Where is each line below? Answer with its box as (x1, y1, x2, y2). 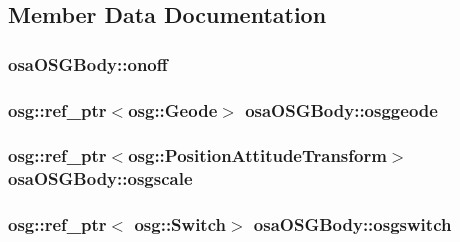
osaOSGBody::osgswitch (253, 212, 452, 237)
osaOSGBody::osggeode (245, 97, 438, 122)
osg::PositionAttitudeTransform (128, 143, 387, 168)
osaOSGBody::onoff (8, 51, 168, 76)
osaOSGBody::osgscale (8, 166, 193, 191)
